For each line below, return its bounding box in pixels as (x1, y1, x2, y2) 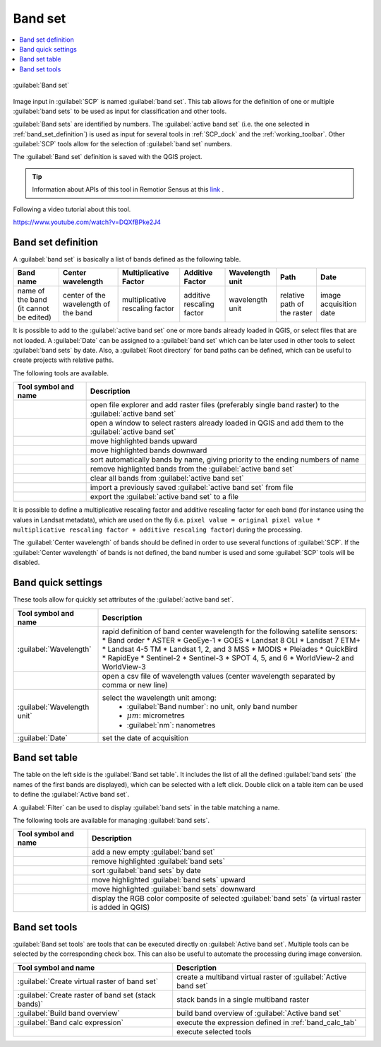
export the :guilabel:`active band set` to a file (90, 492, 239, 502)
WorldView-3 (102, 662, 146, 672)
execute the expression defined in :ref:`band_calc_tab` (176, 1017, 357, 1027)
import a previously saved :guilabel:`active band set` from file (90, 483, 294, 493)
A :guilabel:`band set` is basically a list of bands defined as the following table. (13, 255, 241, 263)
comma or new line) (102, 679, 169, 689)
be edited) (17, 312, 52, 322)
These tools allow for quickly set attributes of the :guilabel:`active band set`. (13, 595, 234, 604)
